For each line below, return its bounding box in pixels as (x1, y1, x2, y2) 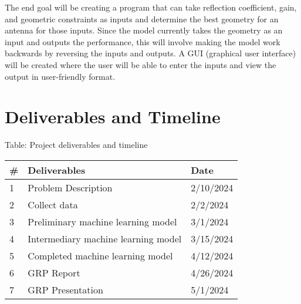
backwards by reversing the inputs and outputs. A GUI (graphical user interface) (5, 47, 296, 59)
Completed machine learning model (28, 248, 173, 262)
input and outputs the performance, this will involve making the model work (5, 35, 280, 48)
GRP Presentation (28, 282, 103, 296)
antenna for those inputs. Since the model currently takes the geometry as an (5, 24, 283, 36)
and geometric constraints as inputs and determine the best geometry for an (5, 12, 279, 25)
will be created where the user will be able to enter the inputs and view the (5, 58, 276, 70)
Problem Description (28, 180, 113, 194)
